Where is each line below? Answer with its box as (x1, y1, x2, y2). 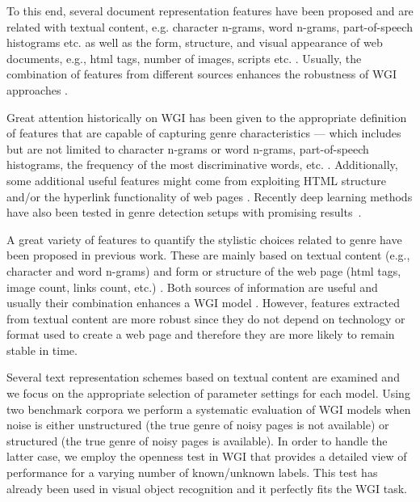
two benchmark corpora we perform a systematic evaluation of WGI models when (6, 400, 411, 417)
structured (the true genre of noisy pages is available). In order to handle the (6, 432, 388, 449)
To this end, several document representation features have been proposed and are (6, 2, 414, 19)
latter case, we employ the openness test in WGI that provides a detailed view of (6, 448, 407, 465)
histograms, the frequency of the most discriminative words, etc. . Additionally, (6, 156, 398, 173)
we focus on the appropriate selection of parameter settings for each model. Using (6, 385, 410, 402)
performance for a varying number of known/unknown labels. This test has (6, 464, 378, 481)
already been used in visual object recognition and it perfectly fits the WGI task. (6, 479, 407, 496)
